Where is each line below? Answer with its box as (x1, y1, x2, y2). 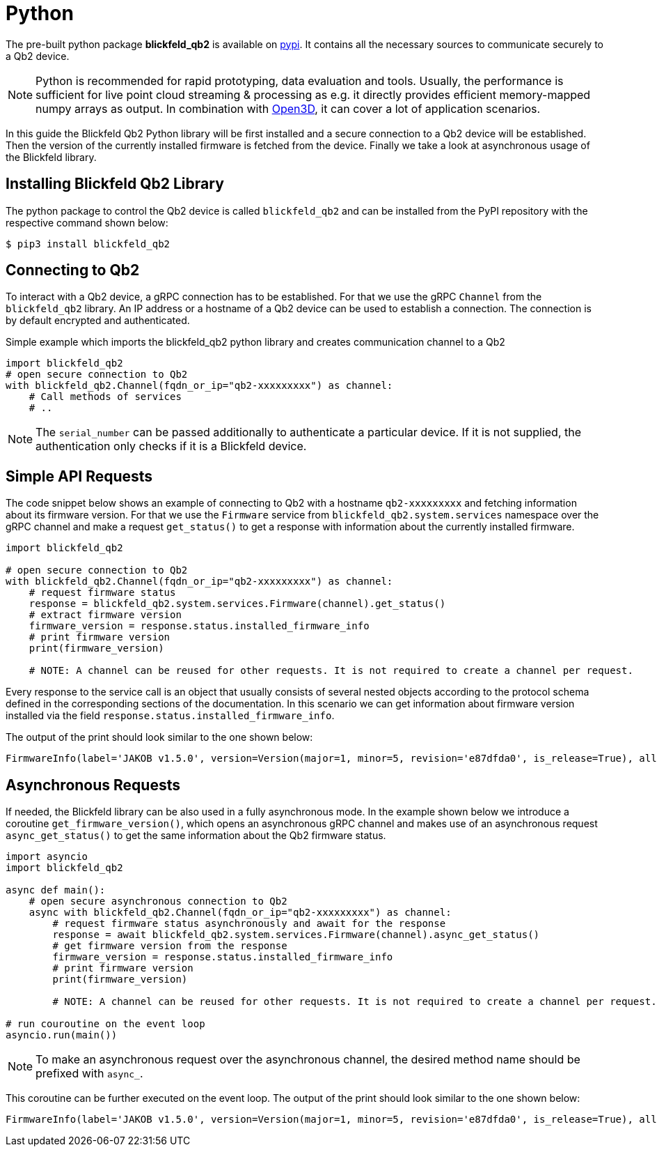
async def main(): (6, 884, 106, 896)
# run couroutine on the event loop (6, 1018, 205, 1030)
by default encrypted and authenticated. (6, 314, 190, 327)
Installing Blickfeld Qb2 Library (6, 175, 224, 193)
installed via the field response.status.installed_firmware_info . (6, 709, 335, 722)
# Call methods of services (29, 391, 182, 403)
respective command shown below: (6, 216, 168, 229)
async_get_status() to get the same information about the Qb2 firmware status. (6, 829, 386, 842)
